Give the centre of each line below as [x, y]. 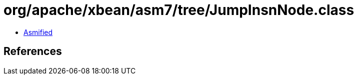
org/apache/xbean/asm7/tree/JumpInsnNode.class [179, 10]
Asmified [38, 32]
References [33, 51]
